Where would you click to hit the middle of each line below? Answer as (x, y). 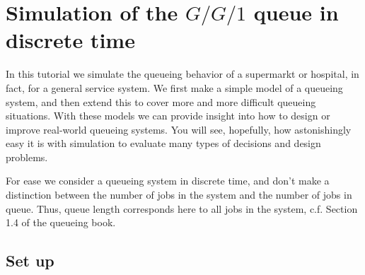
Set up (30, 261)
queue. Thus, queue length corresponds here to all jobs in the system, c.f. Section (182, 208)
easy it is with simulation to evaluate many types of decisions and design (163, 143)
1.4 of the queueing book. (61, 222)
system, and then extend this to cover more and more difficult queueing (161, 101)
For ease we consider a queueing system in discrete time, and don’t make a (168, 181)
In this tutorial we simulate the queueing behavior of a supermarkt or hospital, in (182, 74)
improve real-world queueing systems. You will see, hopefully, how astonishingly (179, 129)
